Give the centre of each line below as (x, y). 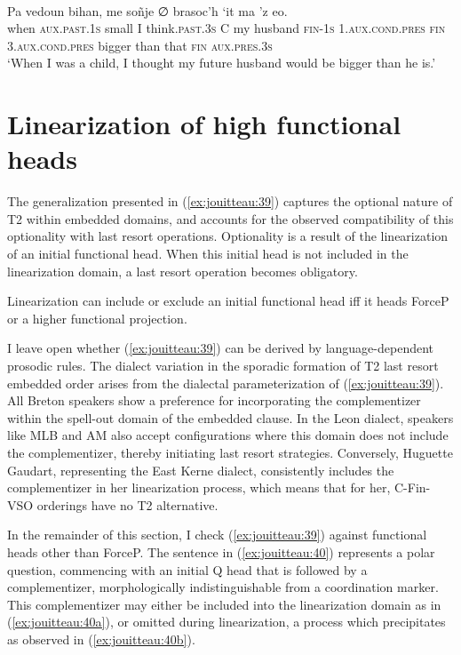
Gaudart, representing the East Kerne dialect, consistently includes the (201, 470)
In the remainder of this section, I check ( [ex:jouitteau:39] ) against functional (217, 535)
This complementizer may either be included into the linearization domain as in (224, 604)
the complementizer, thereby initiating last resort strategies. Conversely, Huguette (230, 452)
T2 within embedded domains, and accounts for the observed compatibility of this (230, 218)
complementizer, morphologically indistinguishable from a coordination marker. (223, 587)
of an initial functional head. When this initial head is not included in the (208, 254)
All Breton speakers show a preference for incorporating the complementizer (214, 400)
